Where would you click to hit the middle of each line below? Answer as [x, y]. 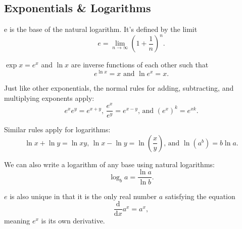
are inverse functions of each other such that [140, 65]
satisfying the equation [200, 196]
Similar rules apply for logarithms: [57, 129]
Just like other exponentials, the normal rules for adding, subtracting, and [119, 87]
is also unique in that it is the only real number [83, 196]
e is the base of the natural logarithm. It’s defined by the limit [101, 29]
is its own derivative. [73, 221]
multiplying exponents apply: [49, 98]
